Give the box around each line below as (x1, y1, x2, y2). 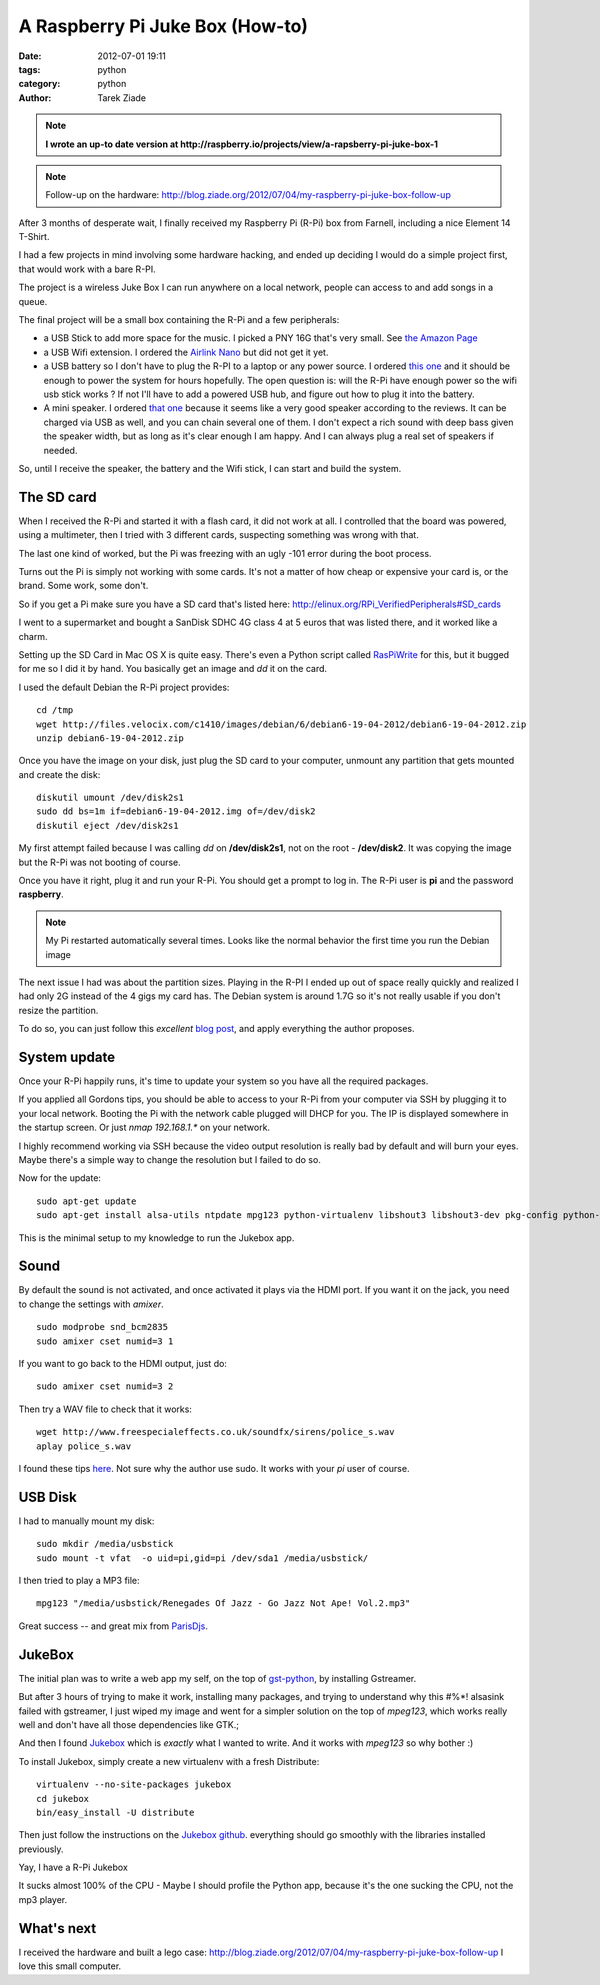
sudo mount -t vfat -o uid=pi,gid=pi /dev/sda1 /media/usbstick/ (36, 1552, 369, 1564)
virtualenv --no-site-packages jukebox (36, 1779, 232, 1790)
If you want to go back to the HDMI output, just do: (18, 1358, 227, 1370)
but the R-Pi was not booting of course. (18, 856, 182, 868)
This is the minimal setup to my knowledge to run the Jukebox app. (18, 1231, 295, 1244)
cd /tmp (36, 705, 74, 716)
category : (18, 78, 61, 90)
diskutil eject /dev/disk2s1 (36, 820, 179, 831)
